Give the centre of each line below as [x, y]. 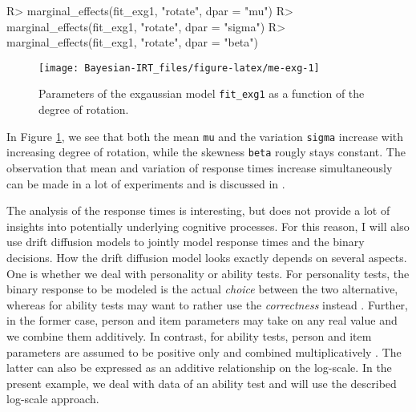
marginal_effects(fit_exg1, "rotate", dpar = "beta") [132, 42]
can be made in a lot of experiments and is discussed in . [146, 183]
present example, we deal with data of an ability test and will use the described [202, 383]
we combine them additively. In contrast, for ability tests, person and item [189, 335]
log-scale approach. [53, 399]
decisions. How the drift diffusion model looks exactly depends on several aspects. [207, 257]
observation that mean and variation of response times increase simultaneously [200, 168]
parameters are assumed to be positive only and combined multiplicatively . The [204, 351]
